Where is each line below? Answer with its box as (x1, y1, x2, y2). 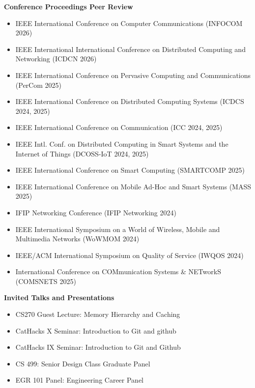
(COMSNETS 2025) (15, 276, 76, 286)
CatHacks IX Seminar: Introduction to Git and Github (15, 342, 181, 352)
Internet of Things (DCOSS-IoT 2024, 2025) (15, 148, 149, 158)
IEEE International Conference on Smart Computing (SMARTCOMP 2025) (15, 165, 245, 175)
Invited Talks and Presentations (4, 292, 114, 303)
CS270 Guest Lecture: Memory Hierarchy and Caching (15, 309, 180, 319)
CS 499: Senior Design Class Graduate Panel (15, 358, 150, 368)
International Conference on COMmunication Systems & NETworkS (15, 266, 221, 277)
